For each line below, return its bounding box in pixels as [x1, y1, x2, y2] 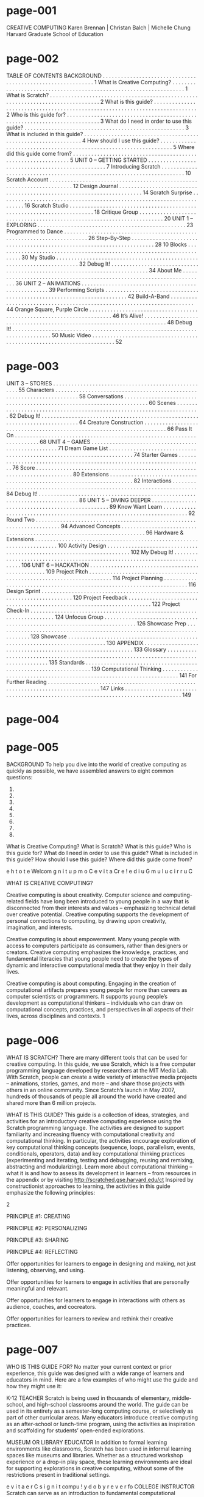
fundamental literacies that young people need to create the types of [6, 955, 179, 962]
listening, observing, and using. [6, 1266, 85, 1273]
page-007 [6, 1343, 58, 1357]
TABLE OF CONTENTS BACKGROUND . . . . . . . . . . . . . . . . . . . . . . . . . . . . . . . [6, 71, 196, 79]
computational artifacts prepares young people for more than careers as [6, 986, 188, 993]
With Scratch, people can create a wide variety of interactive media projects [6, 1073, 197, 1080]
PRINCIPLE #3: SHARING [6, 1236, 69, 1244]
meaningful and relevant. [6, 1284, 69, 1292]
